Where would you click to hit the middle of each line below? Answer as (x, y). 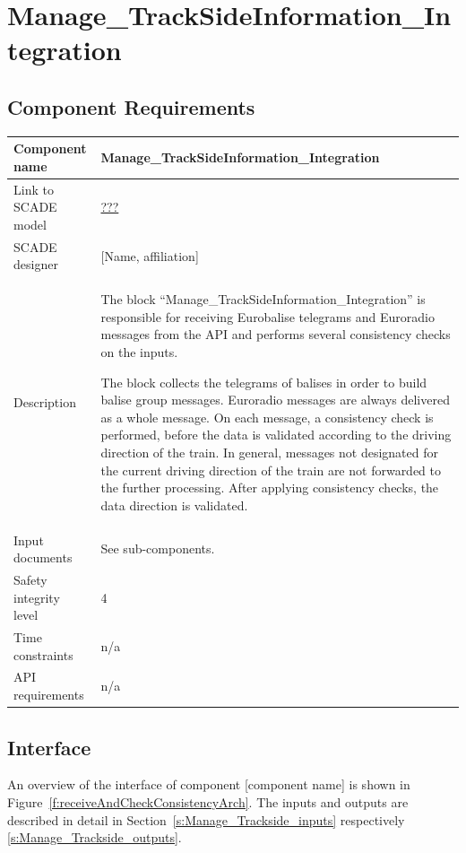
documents (43, 557)
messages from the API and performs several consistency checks (276, 334)
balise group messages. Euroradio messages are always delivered (275, 400)
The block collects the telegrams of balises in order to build (264, 382)
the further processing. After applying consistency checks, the (270, 487)
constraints (43, 654)
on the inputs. (139, 351)
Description (45, 401)
